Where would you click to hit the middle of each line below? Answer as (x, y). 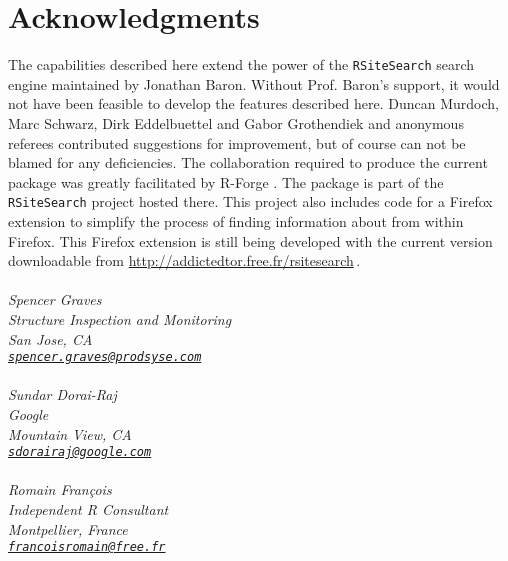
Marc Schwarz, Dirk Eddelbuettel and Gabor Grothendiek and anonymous (236, 122)
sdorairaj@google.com (80, 452)
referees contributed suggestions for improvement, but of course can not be (237, 142)
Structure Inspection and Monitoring (120, 318)
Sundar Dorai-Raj (62, 394)
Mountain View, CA (70, 433)
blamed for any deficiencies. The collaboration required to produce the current (248, 162)
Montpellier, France (68, 528)
